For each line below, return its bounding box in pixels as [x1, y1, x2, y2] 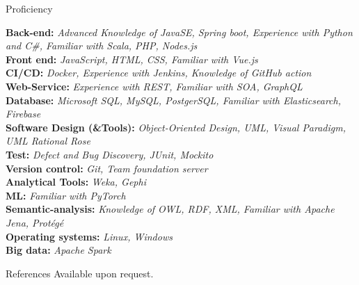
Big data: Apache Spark [6, 243, 111, 257]
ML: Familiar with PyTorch [6, 188, 126, 202]
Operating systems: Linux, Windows [6, 229, 173, 243]
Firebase [6, 106, 41, 121]
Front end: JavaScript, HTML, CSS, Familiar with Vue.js [6, 51, 258, 66]
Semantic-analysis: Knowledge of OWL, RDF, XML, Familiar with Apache [6, 202, 335, 216]
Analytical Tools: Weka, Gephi [6, 174, 146, 189]
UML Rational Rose [6, 133, 90, 148]
